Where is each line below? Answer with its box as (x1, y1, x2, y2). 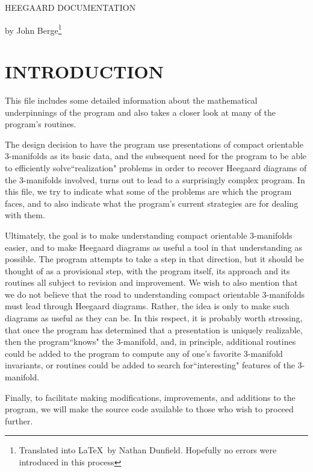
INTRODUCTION (5, 59, 164, 84)
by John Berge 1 (5, 22, 62, 36)
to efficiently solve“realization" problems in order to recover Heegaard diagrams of (5, 161, 307, 174)
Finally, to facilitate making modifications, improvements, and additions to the (5, 391, 296, 403)
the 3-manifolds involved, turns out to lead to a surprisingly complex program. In (5, 173, 305, 186)
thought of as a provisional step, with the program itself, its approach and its (5, 264, 290, 277)
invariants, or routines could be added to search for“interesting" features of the (5, 359, 295, 371)
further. (5, 414, 33, 427)
